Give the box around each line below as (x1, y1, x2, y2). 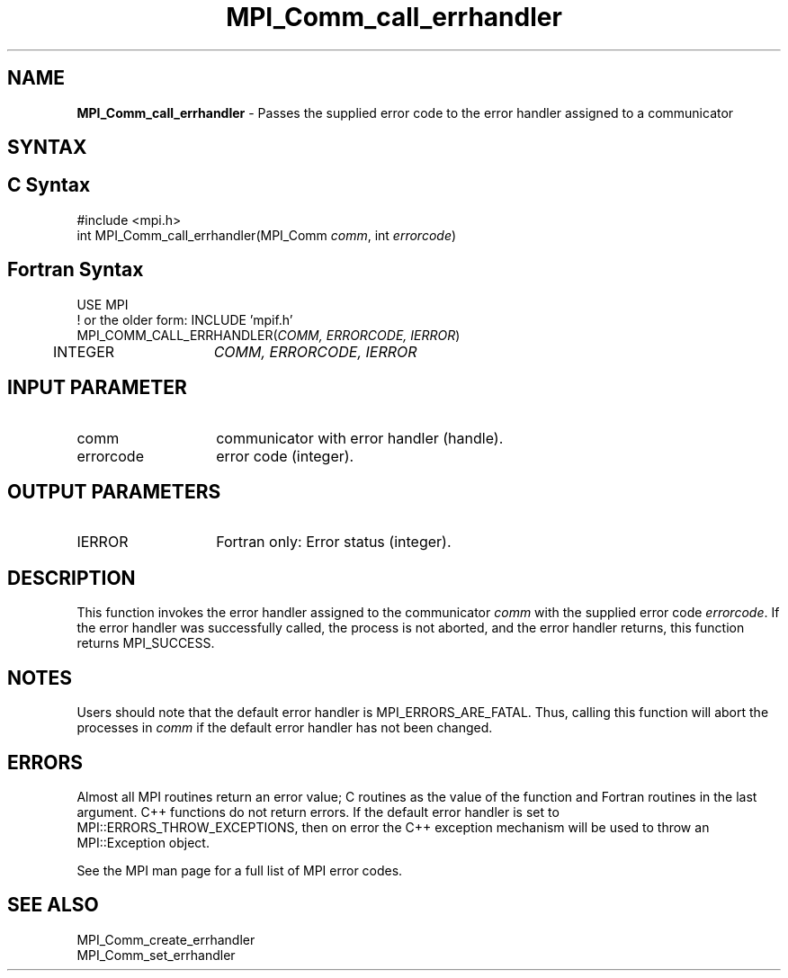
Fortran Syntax (7, 258, 144, 282)
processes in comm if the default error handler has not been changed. (76, 720, 493, 736)
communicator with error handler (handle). (216, 428, 504, 447)
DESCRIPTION (7, 566, 136, 589)
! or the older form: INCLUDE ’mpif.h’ (76, 311, 293, 327)
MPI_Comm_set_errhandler (76, 947, 236, 963)
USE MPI (76, 296, 129, 312)
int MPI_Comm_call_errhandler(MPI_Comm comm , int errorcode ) (76, 227, 457, 243)
